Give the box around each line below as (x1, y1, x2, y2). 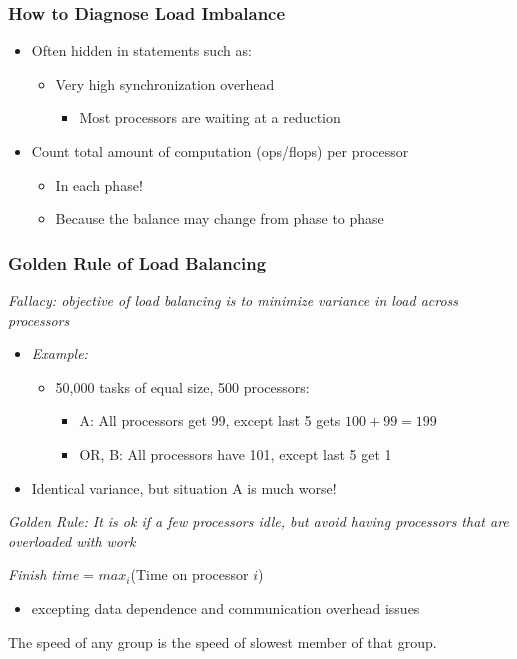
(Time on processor (130, 564, 249, 585)
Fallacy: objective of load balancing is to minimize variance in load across (8, 290, 459, 310)
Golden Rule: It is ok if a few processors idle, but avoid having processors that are (8, 511, 509, 532)
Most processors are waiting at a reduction (79, 107, 341, 128)
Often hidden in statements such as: (31, 40, 252, 61)
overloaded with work (8, 530, 136, 551)
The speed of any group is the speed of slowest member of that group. (8, 631, 437, 652)
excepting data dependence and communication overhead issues (31, 597, 420, 618)
